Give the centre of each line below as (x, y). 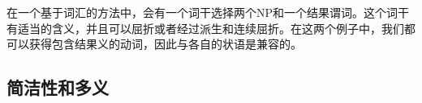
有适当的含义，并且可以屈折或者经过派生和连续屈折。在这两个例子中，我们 (205, 28)
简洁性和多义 (58, 87)
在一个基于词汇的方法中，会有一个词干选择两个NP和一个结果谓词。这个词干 (208, 12)
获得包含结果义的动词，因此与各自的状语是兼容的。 (165, 44)
